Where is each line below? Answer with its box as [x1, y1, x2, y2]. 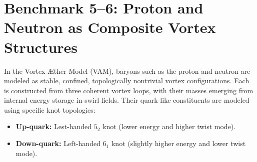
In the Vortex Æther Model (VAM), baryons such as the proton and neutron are [4, 65, 250, 76]
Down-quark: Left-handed [15, 138, 100, 149]
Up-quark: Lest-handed [15, 121, 91, 132]
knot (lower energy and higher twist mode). [102, 121, 236, 132]
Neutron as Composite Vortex [4, 17, 216, 37]
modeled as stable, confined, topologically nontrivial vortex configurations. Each [4, 75, 249, 86]
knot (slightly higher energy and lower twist [111, 138, 246, 149]
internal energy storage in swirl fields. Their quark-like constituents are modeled [4, 95, 249, 105]
